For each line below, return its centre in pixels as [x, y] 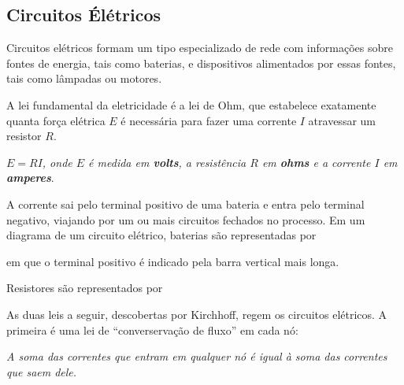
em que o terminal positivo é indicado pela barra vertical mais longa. [173, 261]
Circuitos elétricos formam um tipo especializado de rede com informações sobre [200, 48]
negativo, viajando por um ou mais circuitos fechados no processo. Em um [186, 219]
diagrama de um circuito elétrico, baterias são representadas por [161, 235]
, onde [57, 162]
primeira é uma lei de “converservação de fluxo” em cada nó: [152, 329]
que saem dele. [42, 371]
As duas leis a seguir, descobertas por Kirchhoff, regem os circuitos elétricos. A [197, 314]
